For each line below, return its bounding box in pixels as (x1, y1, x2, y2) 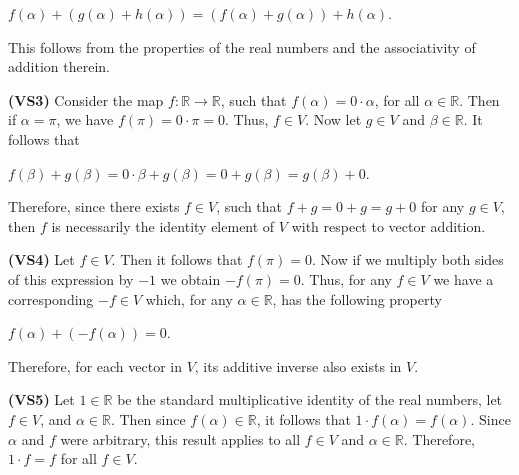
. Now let (305, 109, 362, 130)
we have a (433, 268, 494, 289)
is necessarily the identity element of (51, 215, 275, 236)
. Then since (110, 408, 186, 429)
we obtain (160, 268, 221, 289)
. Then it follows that (111, 249, 243, 270)
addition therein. (8, 56, 110, 77)
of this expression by (8, 268, 134, 289)
